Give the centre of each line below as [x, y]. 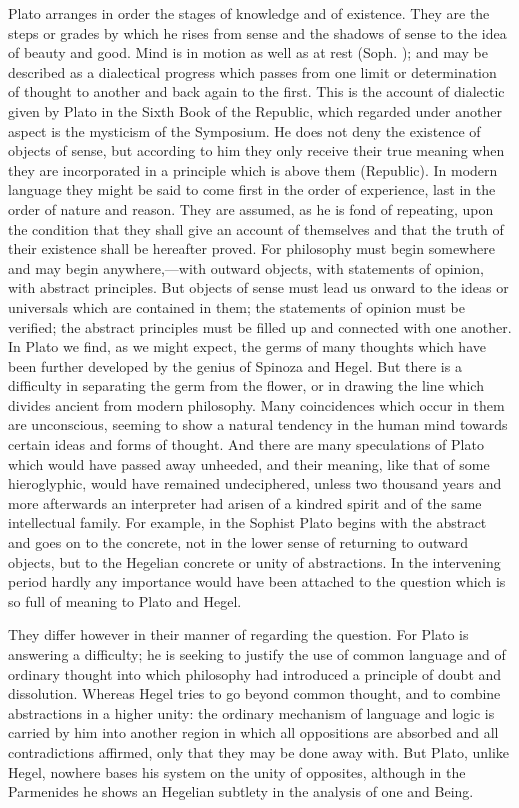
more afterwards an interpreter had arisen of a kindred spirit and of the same [245, 502]
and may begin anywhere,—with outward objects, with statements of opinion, [246, 267]
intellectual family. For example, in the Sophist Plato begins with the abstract [247, 522]
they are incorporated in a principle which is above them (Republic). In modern [253, 169]
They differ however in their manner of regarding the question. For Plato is [238, 634]
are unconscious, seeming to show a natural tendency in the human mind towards [258, 424]
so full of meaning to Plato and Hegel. [125, 600]
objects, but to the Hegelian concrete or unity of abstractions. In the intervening [254, 561]
